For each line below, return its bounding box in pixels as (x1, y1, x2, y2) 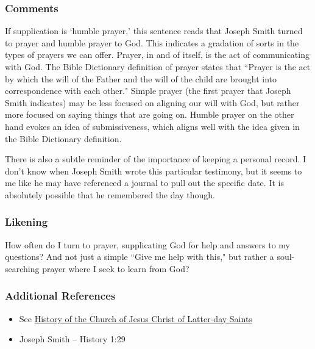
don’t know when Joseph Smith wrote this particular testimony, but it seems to (5, 164, 302, 177)
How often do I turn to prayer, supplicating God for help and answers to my (5, 238, 290, 251)
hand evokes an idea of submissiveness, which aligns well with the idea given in (5, 120, 300, 132)
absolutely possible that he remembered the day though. (5, 188, 215, 201)
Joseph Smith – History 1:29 (19, 333, 126, 345)
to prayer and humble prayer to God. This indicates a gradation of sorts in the (5, 36, 299, 49)
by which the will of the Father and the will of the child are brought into (5, 72, 277, 85)
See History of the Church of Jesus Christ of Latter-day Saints (19, 312, 252, 325)
